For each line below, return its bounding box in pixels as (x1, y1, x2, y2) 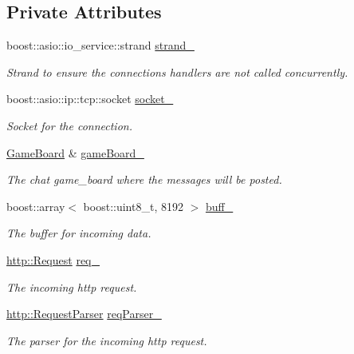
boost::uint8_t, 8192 (83, 197, 183, 214)
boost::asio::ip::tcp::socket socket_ (6, 90, 174, 107)
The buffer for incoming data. (6, 225, 151, 241)
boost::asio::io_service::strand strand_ (6, 37, 195, 54)
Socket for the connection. (6, 117, 132, 133)
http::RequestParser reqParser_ (6, 305, 162, 322)
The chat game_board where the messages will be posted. (6, 171, 282, 188)
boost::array (6, 197, 65, 214)
